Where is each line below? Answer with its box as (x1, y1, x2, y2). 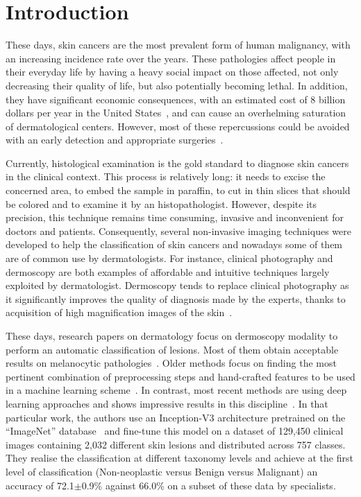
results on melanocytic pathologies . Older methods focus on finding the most (6, 356, 337, 370)
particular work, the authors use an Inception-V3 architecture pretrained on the (6, 410, 346, 424)
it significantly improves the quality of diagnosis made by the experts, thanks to (6, 291, 346, 306)
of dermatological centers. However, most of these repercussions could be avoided (6, 119, 350, 133)
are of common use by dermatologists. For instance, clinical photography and (6, 251, 333, 265)
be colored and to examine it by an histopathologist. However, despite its (6, 196, 317, 211)
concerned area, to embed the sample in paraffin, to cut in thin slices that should (6, 183, 351, 198)
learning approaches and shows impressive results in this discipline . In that (6, 396, 328, 410)
